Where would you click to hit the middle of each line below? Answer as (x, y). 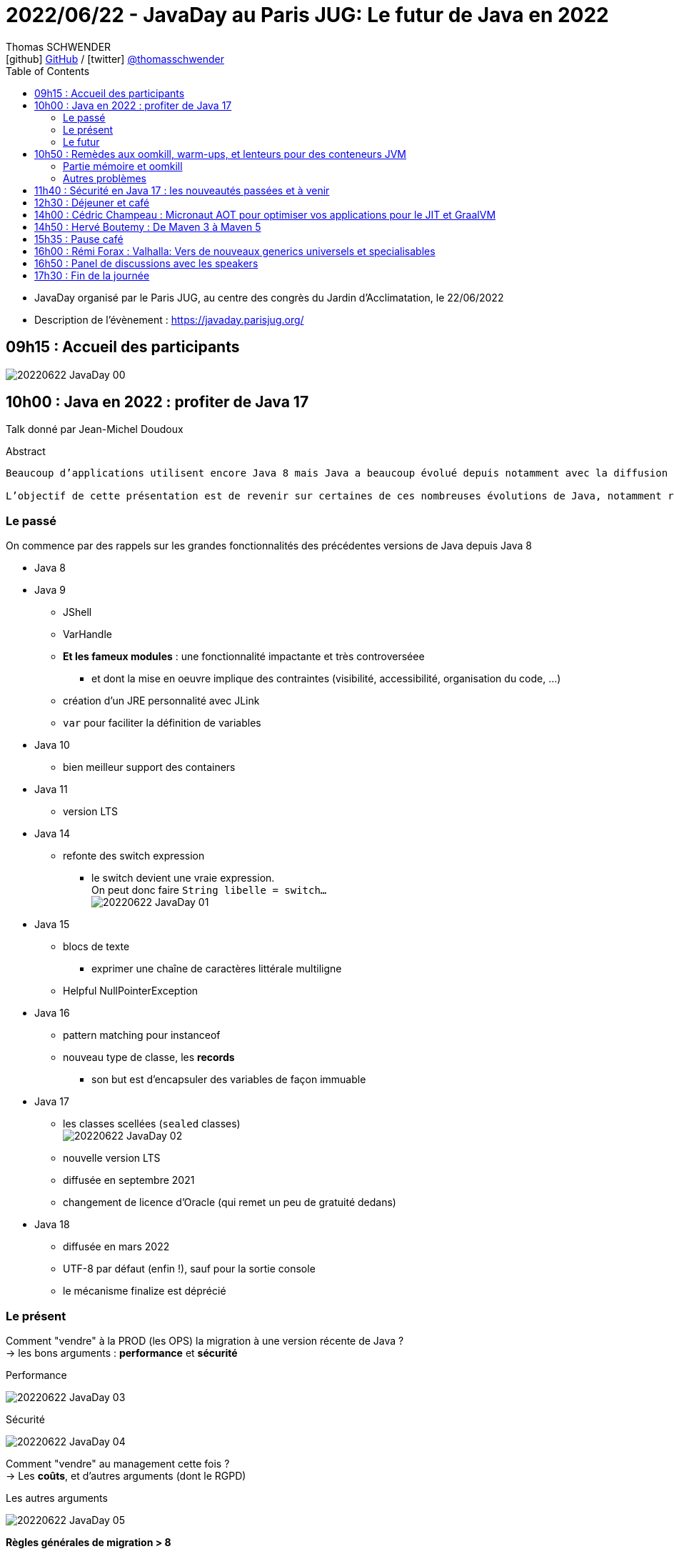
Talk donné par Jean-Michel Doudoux (95, 429)
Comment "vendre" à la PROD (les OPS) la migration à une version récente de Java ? (205, 1340)
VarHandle (87, 634)
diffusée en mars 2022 (116, 1247)
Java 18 (52, 1225)
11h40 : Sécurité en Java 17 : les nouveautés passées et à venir (182, 190)
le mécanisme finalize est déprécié (145, 1291)
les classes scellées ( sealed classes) (152, 1124)
